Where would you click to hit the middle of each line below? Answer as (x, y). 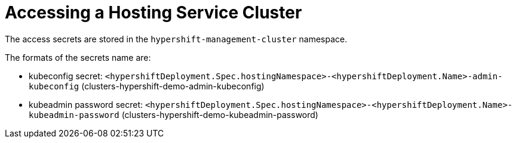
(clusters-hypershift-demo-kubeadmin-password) (220, 114)
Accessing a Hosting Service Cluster (153, 13)
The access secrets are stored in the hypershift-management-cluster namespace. (176, 39)
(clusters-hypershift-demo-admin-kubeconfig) (173, 86)
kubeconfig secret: (66, 76)
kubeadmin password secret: (86, 104)
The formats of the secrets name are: (78, 57)
